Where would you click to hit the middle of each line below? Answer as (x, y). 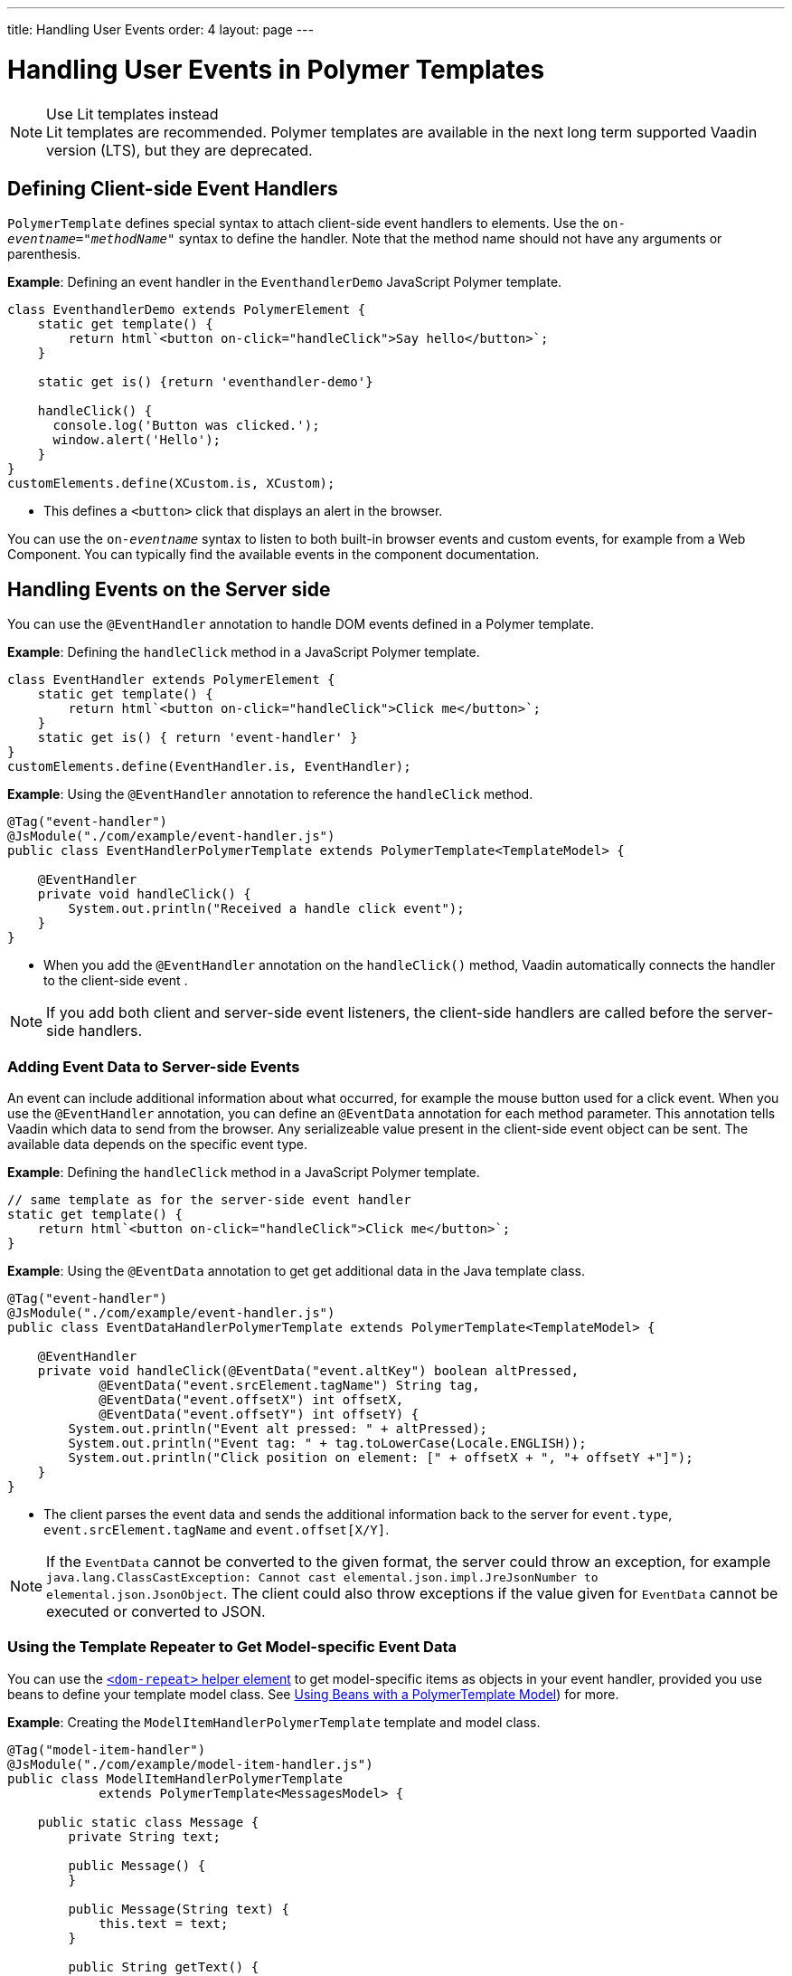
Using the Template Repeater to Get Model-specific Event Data (232, 1647)
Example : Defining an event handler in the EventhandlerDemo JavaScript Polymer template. (285, 282)
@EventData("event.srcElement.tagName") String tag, (289, 1385)
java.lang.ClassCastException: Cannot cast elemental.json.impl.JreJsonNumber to (322, 1577)
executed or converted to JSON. (156, 1611)
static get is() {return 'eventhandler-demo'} (205, 382)
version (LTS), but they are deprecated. (179, 150)
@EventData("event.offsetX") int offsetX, (251, 1399)
